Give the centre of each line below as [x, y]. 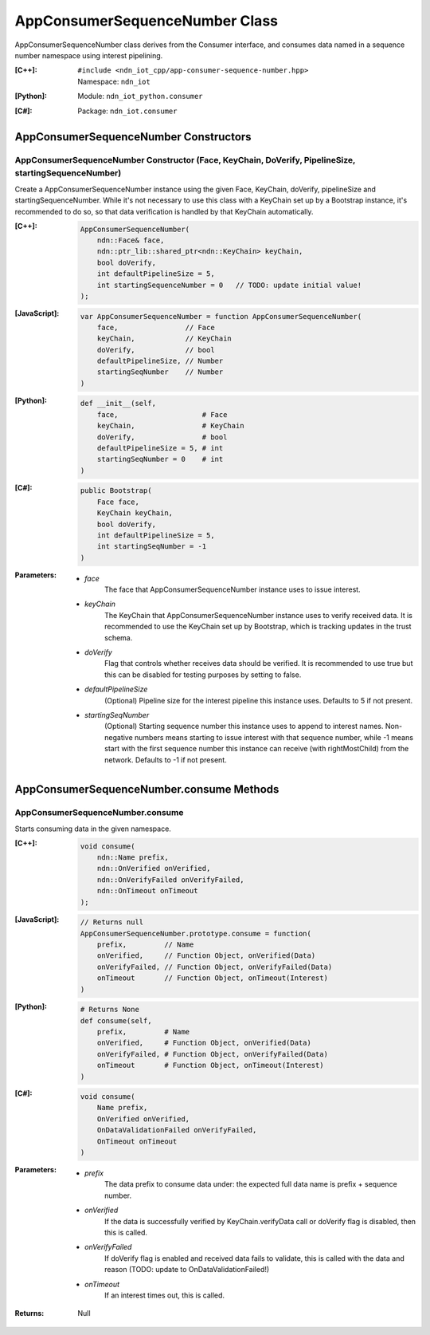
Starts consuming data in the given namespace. [93, 829]
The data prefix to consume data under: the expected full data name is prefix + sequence [251, 1184]
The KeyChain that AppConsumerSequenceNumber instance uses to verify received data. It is [259, 615]
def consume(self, [116, 1020]
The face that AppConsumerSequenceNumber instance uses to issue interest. [233, 589]
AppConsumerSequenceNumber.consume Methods [147, 790]
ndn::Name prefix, [133, 858]
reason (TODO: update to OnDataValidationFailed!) [187, 1270]
